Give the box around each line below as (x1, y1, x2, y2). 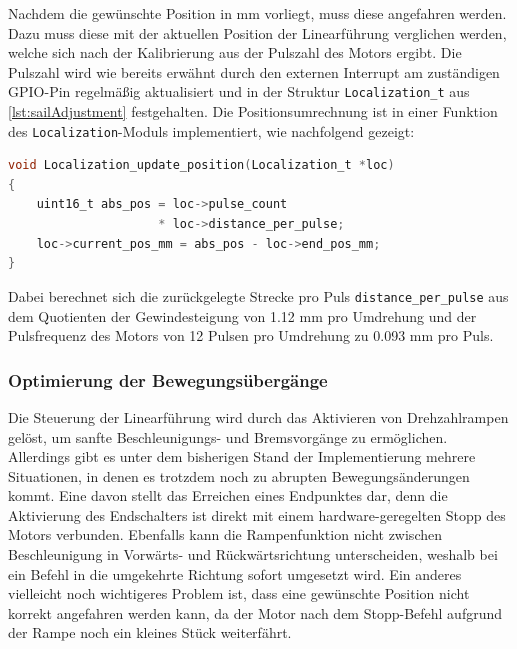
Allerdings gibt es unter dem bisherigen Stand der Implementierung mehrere (8, 446, 476, 467)
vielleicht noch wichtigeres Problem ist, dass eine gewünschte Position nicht (8, 583, 470, 604)
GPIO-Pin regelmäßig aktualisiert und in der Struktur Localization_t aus (8, 81, 470, 102)
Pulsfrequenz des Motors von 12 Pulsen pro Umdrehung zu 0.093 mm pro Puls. (8, 325, 494, 346)
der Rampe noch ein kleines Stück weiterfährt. (8, 622, 292, 643)
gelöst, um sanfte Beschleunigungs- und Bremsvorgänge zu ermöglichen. (8, 426, 448, 447)
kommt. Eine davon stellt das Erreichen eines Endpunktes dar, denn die (8, 485, 448, 506)
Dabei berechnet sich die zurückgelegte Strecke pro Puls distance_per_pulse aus (8, 285, 509, 306)
